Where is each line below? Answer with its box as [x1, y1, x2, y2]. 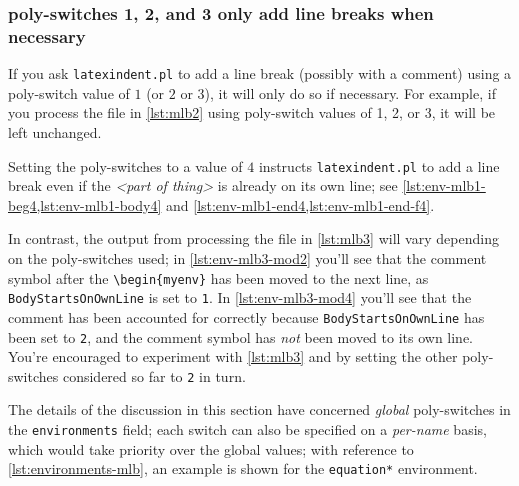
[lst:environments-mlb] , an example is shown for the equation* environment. [8, 458, 478, 479]
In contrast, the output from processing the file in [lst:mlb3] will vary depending [8, 228, 499, 249]
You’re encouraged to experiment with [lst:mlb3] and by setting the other [8, 346, 458, 367]
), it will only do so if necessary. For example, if [204, 82, 496, 103]
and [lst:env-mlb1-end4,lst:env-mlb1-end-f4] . [165, 194, 435, 215]
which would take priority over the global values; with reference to [8, 438, 414, 459]
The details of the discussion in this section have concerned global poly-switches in [8, 399, 511, 420]
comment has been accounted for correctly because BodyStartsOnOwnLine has [8, 306, 485, 327]
